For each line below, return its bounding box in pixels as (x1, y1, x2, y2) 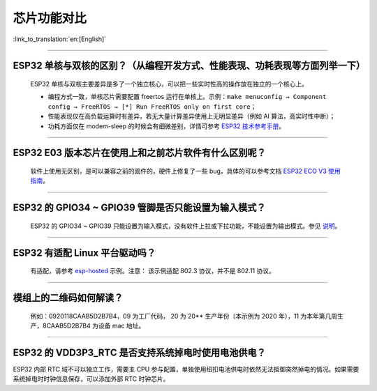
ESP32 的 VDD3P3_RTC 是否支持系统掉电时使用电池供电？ (13, 346, 266, 358)
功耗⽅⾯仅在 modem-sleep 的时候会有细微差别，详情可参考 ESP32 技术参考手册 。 (47, 122, 286, 130)
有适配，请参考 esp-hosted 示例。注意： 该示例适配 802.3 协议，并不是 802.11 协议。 (30, 267, 275, 275)
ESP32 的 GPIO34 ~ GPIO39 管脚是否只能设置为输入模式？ (13, 202, 266, 214)
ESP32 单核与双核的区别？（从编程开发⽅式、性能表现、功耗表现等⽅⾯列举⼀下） (13, 60, 366, 72)
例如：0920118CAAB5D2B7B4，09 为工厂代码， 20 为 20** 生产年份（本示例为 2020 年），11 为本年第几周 (30, 312, 338, 320)
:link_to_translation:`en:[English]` (13, 35, 107, 43)
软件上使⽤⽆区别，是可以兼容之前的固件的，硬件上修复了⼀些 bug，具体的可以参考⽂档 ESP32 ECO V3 (30, 167, 327, 175)
